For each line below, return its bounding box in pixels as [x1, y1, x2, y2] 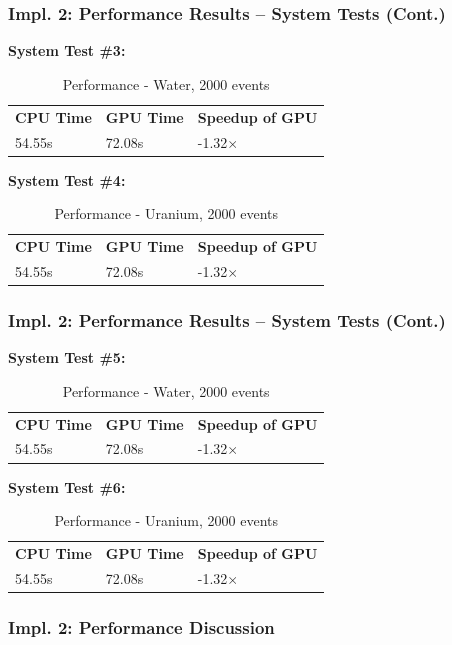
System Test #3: [8, 40, 126, 61]
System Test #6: [8, 476, 126, 497]
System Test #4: [8, 169, 126, 190]
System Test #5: [8, 347, 126, 368]
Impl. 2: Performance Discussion [8, 614, 275, 639]
